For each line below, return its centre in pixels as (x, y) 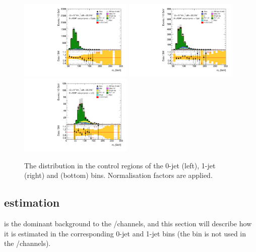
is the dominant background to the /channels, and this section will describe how (128, 224)
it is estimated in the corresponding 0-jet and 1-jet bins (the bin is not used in (125, 233)
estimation (32, 202)
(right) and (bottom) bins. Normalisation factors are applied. (118, 175)
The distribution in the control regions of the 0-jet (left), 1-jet (120, 165)
